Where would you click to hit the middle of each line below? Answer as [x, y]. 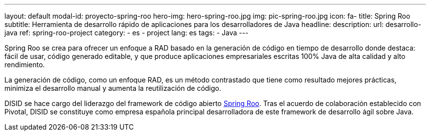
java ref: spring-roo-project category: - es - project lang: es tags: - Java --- [126, 33]
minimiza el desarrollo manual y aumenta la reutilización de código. [113, 88]
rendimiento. [25, 65]
